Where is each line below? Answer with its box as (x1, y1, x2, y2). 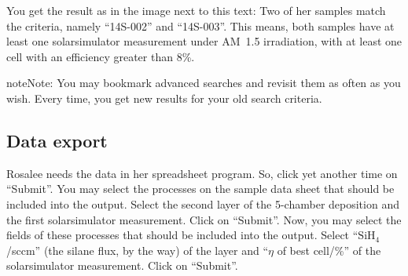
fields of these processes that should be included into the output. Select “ (6, 227, 358, 243)
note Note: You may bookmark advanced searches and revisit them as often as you (6, 74, 401, 91)
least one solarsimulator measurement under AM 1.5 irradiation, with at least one (6, 33, 402, 49)
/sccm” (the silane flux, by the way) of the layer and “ (6, 241, 269, 258)
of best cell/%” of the (277, 241, 381, 258)
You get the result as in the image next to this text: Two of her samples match (6, 2, 386, 18)
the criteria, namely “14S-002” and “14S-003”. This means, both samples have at (6, 17, 395, 34)
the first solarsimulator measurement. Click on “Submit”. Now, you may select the (6, 211, 402, 227)
